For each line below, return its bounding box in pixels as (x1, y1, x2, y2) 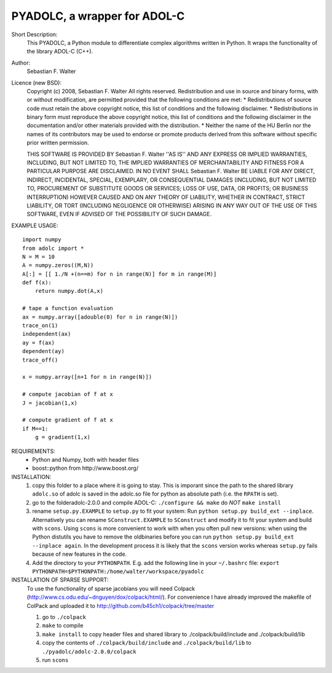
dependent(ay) (22, 348, 65, 355)
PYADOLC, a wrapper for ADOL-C (11, 9, 185, 23)
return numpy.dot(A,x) (34, 287, 104, 295)
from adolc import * (22, 244, 84, 252)
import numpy (22, 236, 61, 243)
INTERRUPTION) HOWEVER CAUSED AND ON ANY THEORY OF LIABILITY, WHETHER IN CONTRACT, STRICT (26, 193, 306, 201)
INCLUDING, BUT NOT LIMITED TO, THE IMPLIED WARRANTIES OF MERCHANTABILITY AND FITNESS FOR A (26, 159, 304, 166)
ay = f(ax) (22, 339, 55, 346)
